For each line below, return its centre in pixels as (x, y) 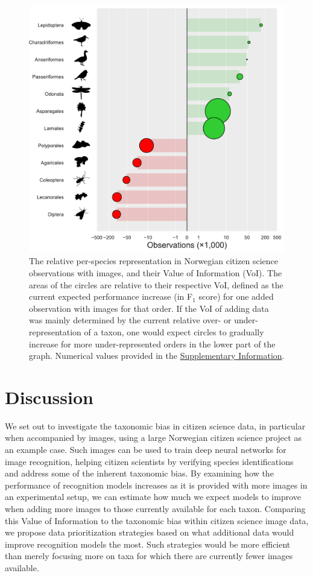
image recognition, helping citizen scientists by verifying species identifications (149, 461)
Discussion (49, 397)
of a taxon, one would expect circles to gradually (174, 331)
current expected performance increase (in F (111, 296)
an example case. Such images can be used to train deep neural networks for (146, 449)
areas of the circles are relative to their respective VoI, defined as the (156, 284)
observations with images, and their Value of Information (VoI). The (156, 272)
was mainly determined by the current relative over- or (130, 320)
